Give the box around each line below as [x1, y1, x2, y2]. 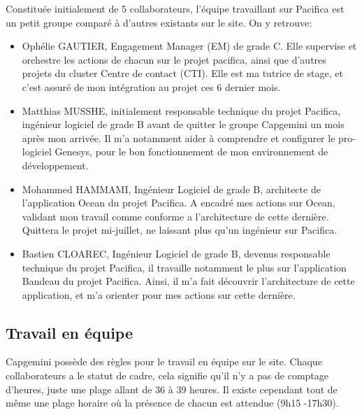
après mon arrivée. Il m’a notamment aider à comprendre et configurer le [22, 130, 335, 145]
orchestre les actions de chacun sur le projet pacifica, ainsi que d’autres [22, 52, 326, 66]
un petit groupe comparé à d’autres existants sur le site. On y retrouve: [6, 15, 312, 29]
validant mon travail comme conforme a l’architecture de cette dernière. [22, 209, 329, 223]
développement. [22, 157, 89, 172]
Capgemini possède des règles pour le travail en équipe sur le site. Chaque [6, 354, 322, 369]
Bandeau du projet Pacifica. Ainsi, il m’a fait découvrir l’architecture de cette [22, 274, 355, 288]
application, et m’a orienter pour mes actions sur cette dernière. [22, 287, 296, 302]
